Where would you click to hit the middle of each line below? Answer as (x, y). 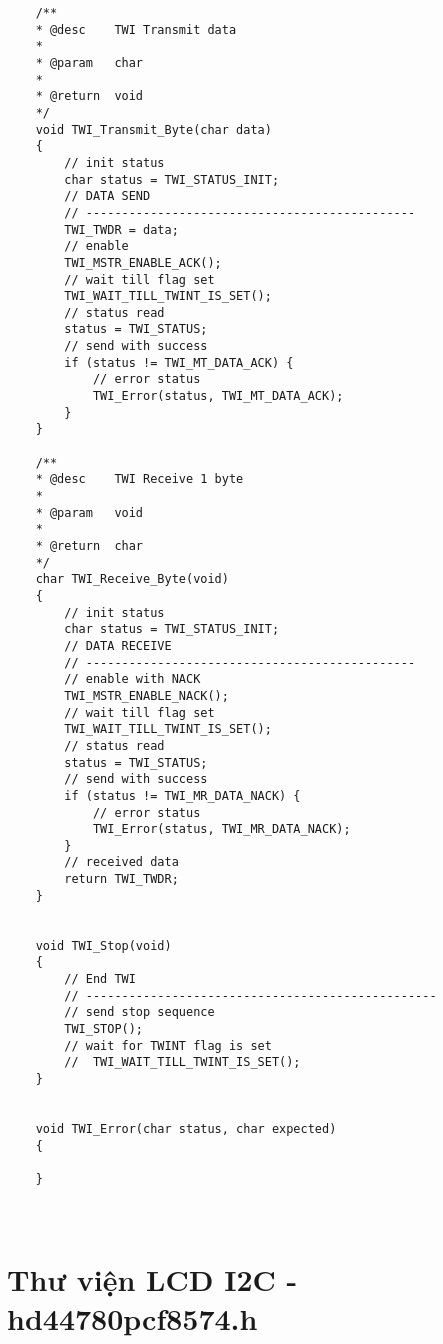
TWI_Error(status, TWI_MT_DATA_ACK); (218, 396)
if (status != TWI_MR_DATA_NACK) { (182, 795)
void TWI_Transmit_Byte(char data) (153, 129)
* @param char (89, 62)
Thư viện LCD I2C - (152, 1279)
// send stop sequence (139, 1012)
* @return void (89, 96)
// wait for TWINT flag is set (168, 1045)
